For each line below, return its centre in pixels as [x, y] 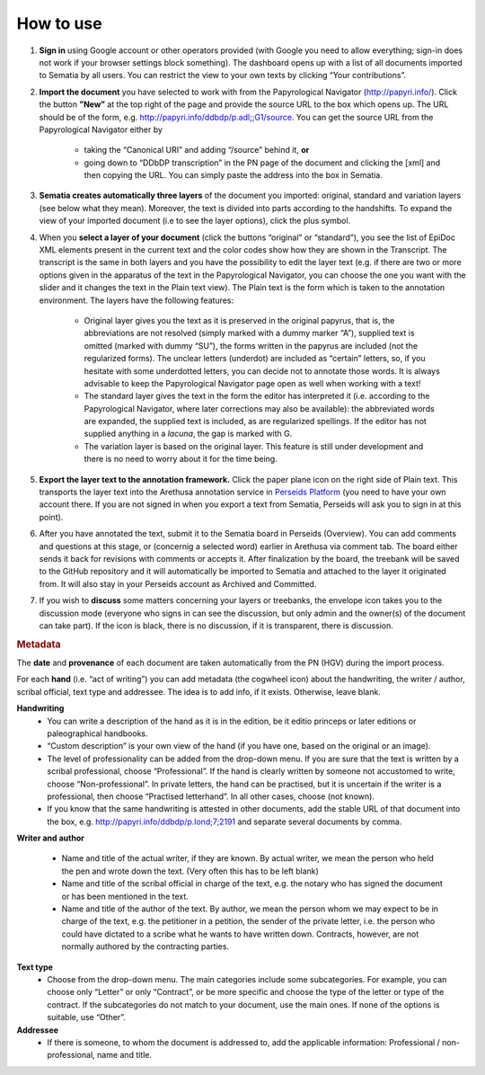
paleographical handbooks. [97, 733]
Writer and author [50, 838]
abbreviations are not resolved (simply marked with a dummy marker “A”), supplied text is [249, 333]
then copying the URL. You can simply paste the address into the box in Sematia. [234, 175]
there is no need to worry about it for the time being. [181, 459]
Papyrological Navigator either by [101, 129]
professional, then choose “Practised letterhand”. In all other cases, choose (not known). [211, 796]
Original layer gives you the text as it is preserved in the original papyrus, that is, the [239, 320]
